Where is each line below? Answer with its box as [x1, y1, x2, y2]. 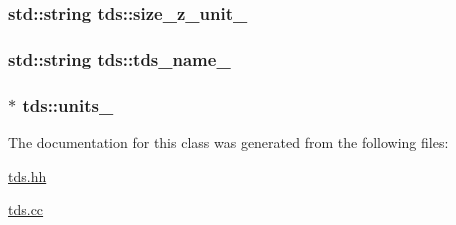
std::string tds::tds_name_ [8, 46, 231, 71]
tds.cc [8, 199, 44, 220]
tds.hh [8, 165, 47, 186]
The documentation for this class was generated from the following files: [8, 131, 449, 152]
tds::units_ [22, 92, 114, 117]
